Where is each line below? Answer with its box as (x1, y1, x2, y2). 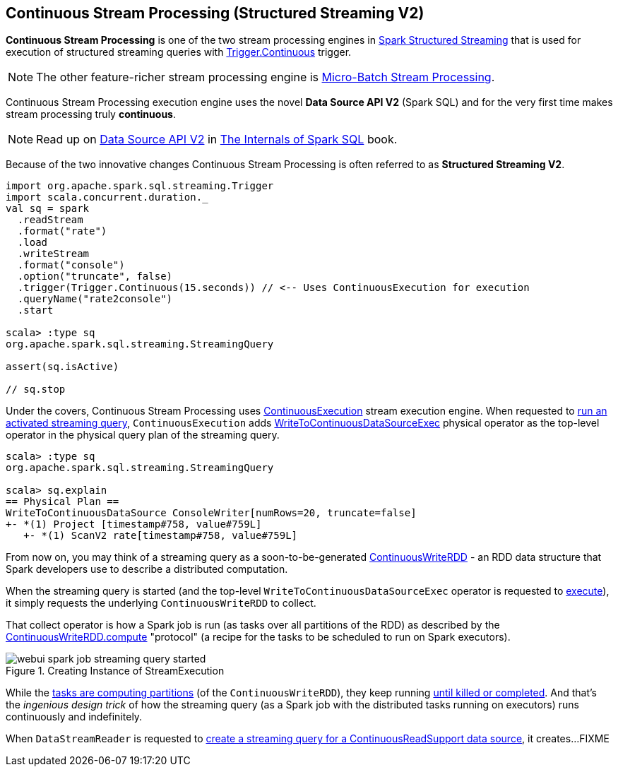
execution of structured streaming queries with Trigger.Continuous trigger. (6, 46, 352, 59)
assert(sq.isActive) (6, 361, 119, 373)
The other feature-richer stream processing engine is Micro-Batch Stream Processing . (36, 70, 495, 85)
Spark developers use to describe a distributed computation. (6, 563, 288, 576)
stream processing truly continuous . (6, 108, 176, 121)
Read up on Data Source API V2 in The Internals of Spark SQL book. (36, 132, 398, 147)
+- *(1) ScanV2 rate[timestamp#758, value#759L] (23, 530, 298, 542)
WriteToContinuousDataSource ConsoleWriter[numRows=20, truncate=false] (6, 507, 417, 519)
